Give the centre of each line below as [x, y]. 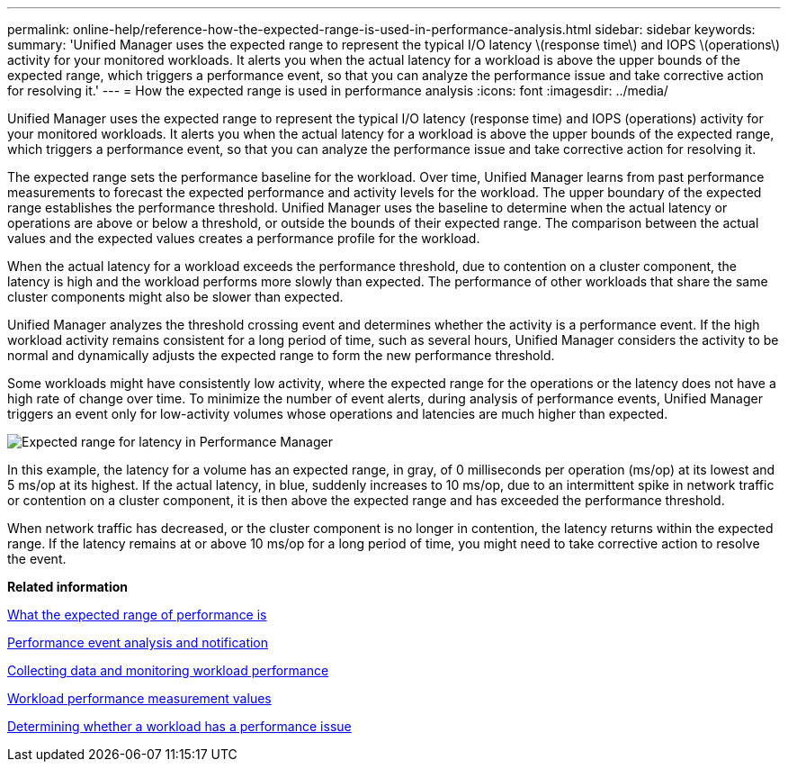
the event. [37, 559]
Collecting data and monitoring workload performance [168, 670]
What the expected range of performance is [137, 615]
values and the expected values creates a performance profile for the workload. [244, 238]
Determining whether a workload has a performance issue [179, 726]
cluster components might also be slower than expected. [175, 297]
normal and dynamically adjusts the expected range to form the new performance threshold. [281, 355]
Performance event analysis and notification [138, 642]
